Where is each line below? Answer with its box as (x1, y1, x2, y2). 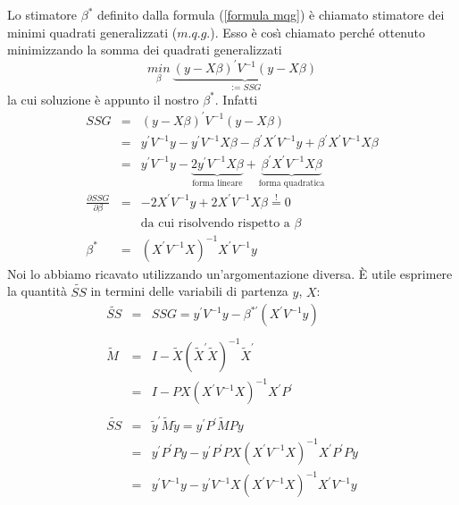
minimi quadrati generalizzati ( (7, 22, 178, 41)
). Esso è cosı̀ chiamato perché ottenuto (210, 22, 425, 41)
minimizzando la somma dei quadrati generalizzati (7, 40, 282, 59)
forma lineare (192, 178, 243, 188)
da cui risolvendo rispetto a (140, 217, 290, 231)
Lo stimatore (7, 5, 78, 23)
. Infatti (214, 89, 258, 108)
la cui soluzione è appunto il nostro (7, 89, 199, 108)
